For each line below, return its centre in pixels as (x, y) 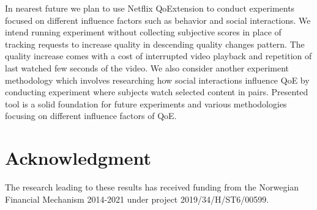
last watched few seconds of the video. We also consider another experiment (147, 67)
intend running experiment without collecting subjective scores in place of (143, 32)
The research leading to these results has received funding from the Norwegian (152, 187)
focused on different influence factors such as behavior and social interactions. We (158, 20)
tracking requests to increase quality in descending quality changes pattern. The (155, 44)
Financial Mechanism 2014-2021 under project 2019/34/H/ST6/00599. (137, 199)
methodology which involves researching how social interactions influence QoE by (157, 80)
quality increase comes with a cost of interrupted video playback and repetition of (158, 56)
